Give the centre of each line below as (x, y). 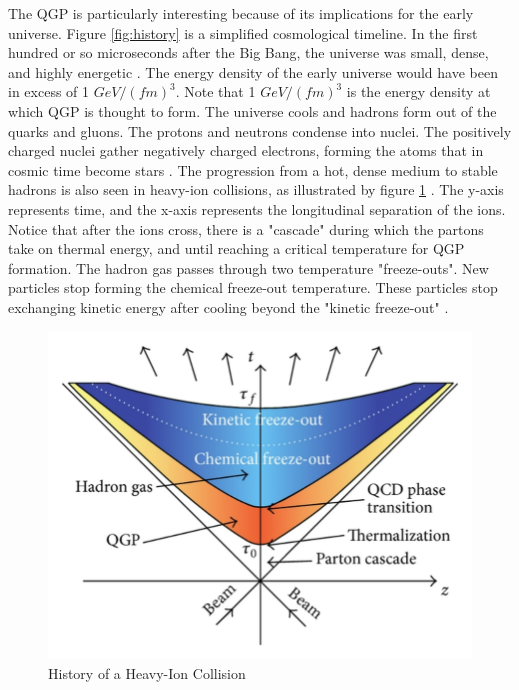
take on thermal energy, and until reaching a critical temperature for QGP (236, 248)
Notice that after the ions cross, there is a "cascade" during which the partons (246, 228)
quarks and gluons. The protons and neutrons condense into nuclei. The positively (260, 130)
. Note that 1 (215, 91)
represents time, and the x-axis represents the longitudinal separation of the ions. (257, 208)
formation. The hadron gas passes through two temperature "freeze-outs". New (248, 267)
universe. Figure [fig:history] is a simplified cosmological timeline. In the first (243, 32)
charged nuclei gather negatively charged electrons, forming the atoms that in (246, 150)
